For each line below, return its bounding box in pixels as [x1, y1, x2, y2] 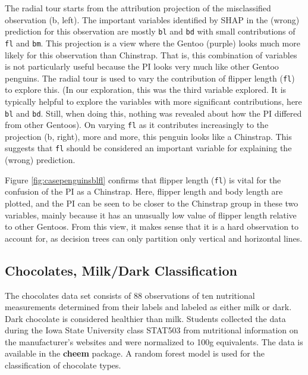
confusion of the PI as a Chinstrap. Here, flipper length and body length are [5, 185, 283, 198]
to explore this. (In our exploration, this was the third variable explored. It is [5, 83, 287, 96]
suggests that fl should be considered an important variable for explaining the [5, 142, 292, 154]
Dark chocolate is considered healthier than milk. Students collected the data [5, 312, 286, 324]
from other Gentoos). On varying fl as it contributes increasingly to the [5, 118, 269, 131]
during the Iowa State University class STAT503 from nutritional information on [5, 324, 298, 336]
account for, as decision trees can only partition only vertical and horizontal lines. [5, 232, 303, 244]
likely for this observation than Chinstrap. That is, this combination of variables [5, 48, 297, 61]
